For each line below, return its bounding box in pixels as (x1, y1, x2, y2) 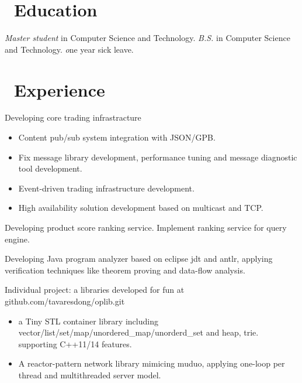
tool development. (18, 162, 82, 175)
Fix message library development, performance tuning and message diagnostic (18, 151, 297, 163)
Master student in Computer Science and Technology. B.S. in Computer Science (5, 32, 290, 44)
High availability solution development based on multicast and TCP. (18, 201, 263, 214)
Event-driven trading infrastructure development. (18, 182, 195, 194)
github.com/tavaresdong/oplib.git (5, 295, 125, 307)
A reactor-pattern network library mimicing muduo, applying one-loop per (18, 357, 285, 370)
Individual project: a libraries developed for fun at (5, 283, 185, 296)
